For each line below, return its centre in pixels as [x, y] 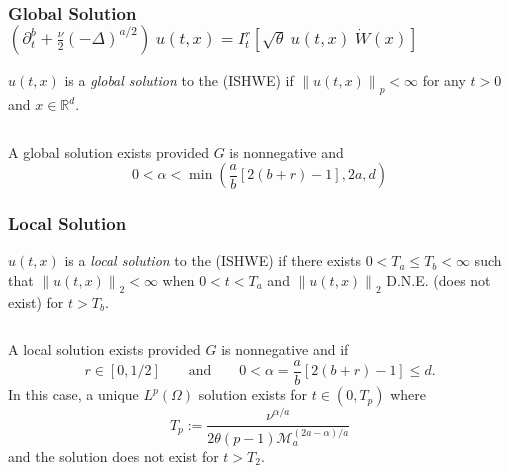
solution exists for [253, 394]
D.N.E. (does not [438, 280]
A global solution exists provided [108, 151]
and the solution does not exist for [113, 455]
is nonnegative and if [285, 349]
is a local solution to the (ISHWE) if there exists [212, 260]
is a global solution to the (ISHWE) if [179, 80]
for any [444, 80]
